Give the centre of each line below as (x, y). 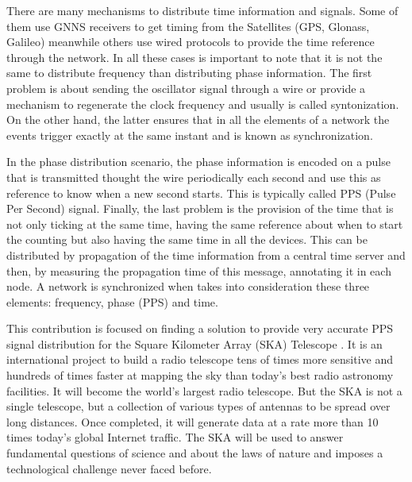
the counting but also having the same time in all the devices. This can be (187, 239)
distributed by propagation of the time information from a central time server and (206, 254)
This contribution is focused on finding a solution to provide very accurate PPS (200, 328)
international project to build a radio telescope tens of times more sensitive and (200, 359)
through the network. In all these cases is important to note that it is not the (194, 57)
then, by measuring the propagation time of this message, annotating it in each (199, 270)
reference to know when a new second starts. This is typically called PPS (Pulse (201, 193)
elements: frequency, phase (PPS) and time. (112, 301)
